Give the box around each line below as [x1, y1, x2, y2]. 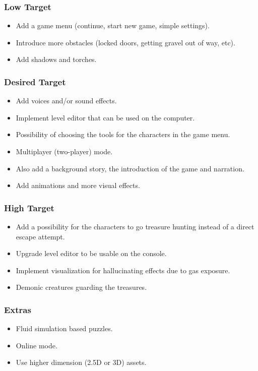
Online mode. [16, 340, 57, 350]
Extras [4, 303, 31, 316]
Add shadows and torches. [16, 54, 97, 65]
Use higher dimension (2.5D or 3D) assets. [16, 357, 147, 367]
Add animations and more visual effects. [16, 180, 140, 191]
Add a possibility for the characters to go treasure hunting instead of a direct [16, 221, 254, 231]
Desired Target [4, 75, 66, 88]
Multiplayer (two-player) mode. [16, 146, 113, 156]
